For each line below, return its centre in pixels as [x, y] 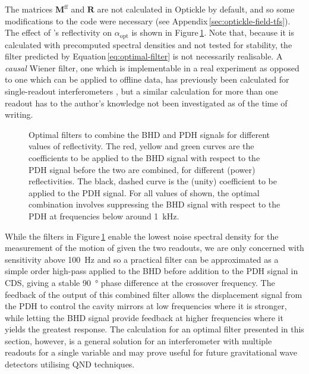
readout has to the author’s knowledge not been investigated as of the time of [146, 103]
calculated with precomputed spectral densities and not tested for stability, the [149, 44]
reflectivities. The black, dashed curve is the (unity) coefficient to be [153, 181]
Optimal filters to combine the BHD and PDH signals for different [149, 134]
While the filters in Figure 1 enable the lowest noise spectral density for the [142, 236]
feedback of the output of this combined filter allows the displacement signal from [154, 294]
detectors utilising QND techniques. [70, 364]
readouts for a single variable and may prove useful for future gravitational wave [151, 352]
